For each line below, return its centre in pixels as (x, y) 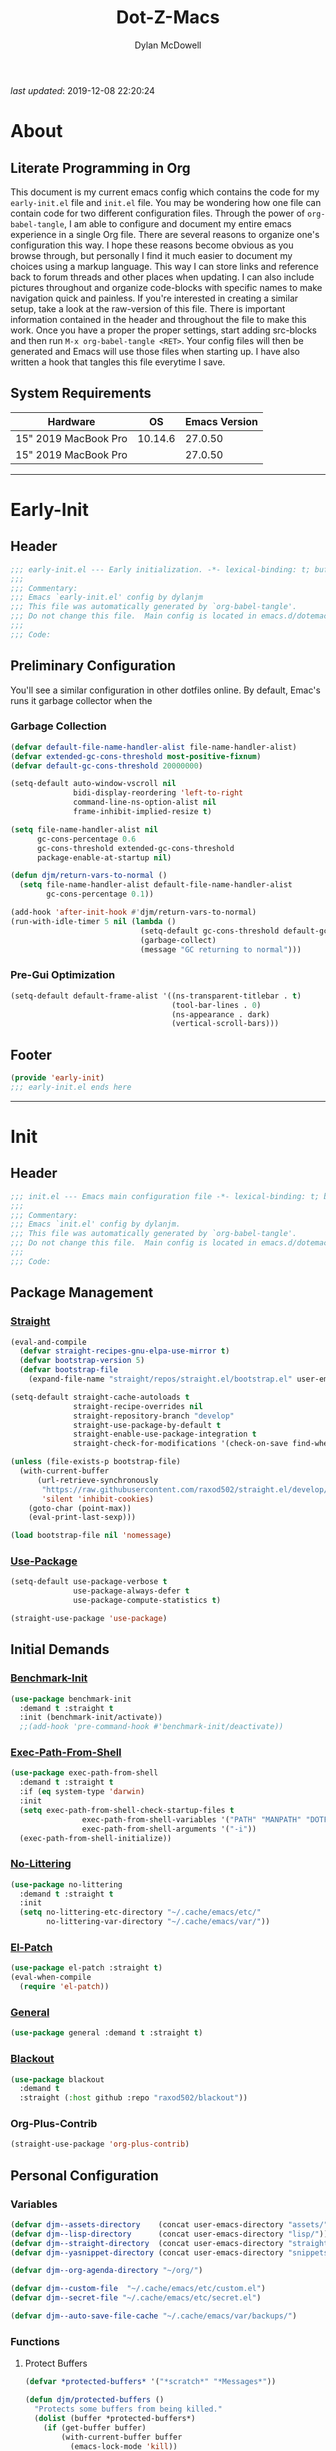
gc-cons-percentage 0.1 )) (100, 894)
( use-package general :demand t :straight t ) (106, 2033)
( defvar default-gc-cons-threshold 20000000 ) (106, 766)
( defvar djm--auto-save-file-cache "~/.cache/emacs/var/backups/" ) (154, 2316)
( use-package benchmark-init (71, 1699)
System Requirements (81, 393)
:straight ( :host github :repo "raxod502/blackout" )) (133, 2098)
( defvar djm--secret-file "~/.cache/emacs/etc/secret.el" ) (136, 2298)
